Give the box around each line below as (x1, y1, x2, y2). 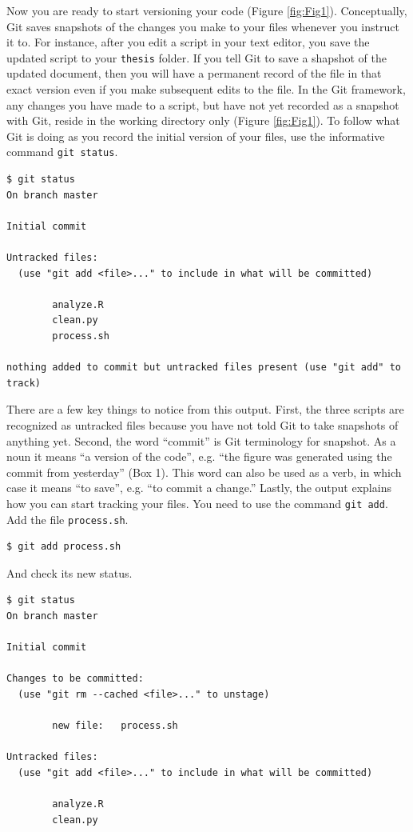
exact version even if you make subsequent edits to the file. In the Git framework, (6, 81, 406, 98)
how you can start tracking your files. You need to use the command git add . (6, 494, 388, 511)
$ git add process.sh (6, 541, 121, 553)
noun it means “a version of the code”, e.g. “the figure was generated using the (6, 448, 392, 465)
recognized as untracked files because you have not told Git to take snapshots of (6, 416, 399, 433)
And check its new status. (6, 564, 133, 581)
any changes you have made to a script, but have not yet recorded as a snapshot (6, 96, 399, 113)
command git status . (6, 143, 118, 160)
